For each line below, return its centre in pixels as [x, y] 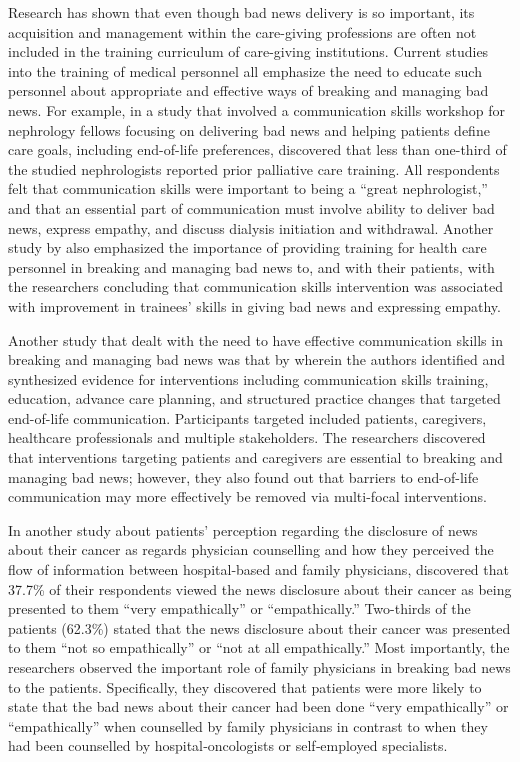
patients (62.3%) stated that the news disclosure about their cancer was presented [259, 627]
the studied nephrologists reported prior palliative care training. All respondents [254, 168]
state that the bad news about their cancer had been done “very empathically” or [258, 706]
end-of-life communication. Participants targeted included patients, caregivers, [247, 417]
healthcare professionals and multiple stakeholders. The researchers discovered [247, 437]
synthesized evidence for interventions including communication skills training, [248, 378]
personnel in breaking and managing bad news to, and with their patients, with [251, 266]
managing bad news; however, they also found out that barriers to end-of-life [243, 476]
